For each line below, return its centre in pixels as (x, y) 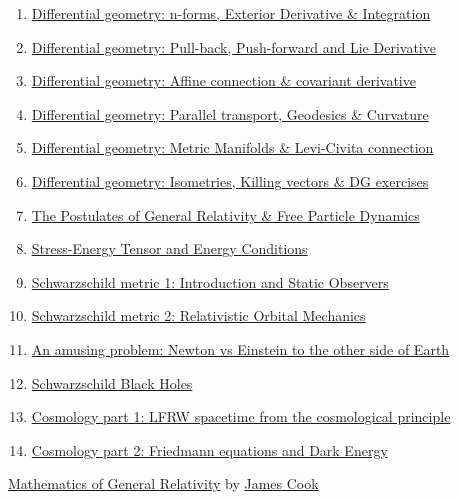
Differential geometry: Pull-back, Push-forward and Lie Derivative (233, 46)
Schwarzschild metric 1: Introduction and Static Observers (210, 281)
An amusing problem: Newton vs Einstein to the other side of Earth (240, 348)
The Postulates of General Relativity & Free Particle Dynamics (225, 214)
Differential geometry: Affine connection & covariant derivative (223, 80)
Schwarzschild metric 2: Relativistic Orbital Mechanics (198, 315)
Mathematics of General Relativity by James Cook (163, 483)
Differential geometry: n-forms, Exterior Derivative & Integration (231, 13)
